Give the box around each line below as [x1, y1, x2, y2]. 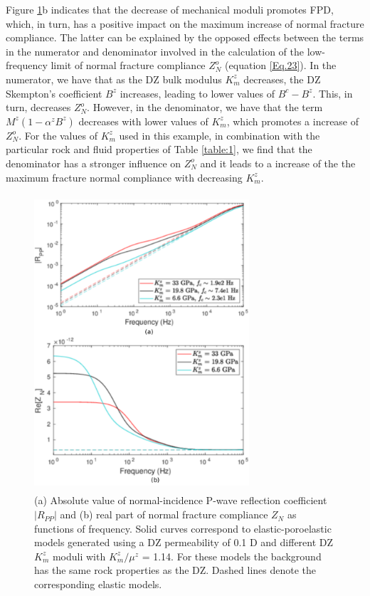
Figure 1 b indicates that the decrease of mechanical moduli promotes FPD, [6, 2, 334, 16]
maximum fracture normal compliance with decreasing [6, 169, 243, 184]
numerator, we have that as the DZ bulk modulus [6, 71, 222, 86]
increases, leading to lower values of [120, 85, 275, 100]
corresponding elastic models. [34, 577, 162, 592]
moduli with [52, 548, 106, 563]
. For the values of [18, 127, 97, 142]
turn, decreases [6, 100, 71, 115]
